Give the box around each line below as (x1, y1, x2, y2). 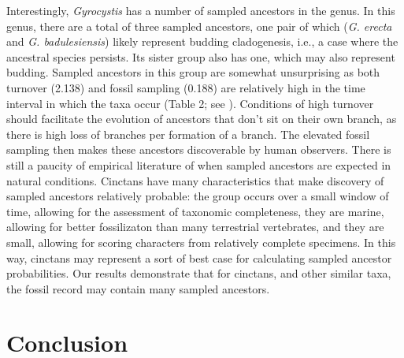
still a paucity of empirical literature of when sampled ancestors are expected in (6, 156, 391, 173)
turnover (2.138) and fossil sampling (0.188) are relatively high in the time (6, 79, 365, 95)
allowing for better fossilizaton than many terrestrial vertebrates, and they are (6, 218, 384, 235)
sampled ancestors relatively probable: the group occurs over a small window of (6, 188, 389, 204)
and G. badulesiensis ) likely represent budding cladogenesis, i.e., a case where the (6, 33, 398, 50)
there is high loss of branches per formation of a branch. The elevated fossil (6, 125, 370, 142)
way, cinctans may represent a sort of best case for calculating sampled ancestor (6, 249, 392, 266)
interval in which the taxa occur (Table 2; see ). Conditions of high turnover (6, 95, 374, 111)
